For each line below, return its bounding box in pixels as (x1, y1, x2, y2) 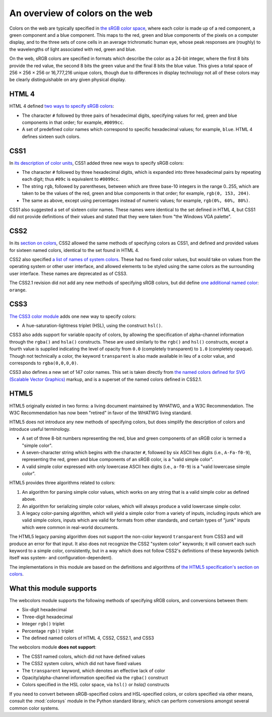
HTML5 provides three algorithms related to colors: (9, 480, 116, 486)
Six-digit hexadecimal (22, 607, 67, 613)
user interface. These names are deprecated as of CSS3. (9, 270, 128, 277)
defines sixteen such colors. (22, 134, 81, 140)
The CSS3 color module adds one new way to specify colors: (9, 313, 137, 319)
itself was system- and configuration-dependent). (9, 555, 113, 561)
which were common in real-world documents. (22, 524, 119, 530)
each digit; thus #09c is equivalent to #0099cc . (22, 176, 120, 182)
